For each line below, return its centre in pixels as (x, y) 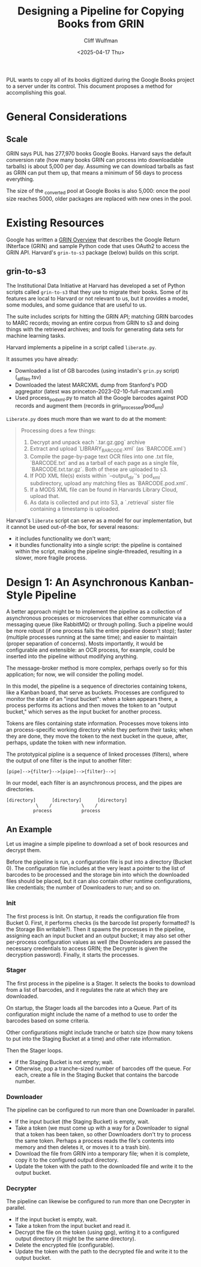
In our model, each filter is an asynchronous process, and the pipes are (94, 783)
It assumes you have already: (42, 359)
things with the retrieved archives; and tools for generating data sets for (95, 329)
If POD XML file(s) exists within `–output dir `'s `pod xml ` (96, 476)
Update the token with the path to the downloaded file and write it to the (104, 1166)
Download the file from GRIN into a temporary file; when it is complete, (102, 1154)
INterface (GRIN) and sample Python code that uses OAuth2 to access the (98, 246)
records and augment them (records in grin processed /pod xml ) (89, 406)
